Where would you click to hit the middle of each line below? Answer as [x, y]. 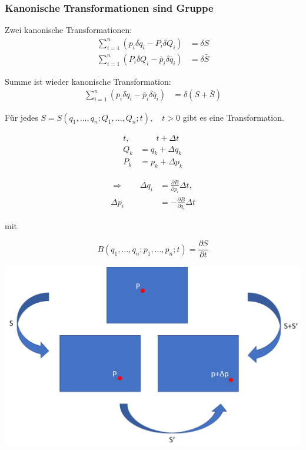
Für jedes [21, 117]
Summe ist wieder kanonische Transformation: [88, 81]
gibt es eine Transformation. [233, 117]
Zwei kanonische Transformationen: [69, 30]
